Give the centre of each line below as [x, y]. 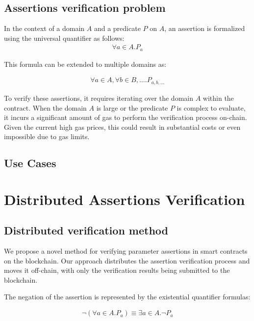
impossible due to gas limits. [47, 136]
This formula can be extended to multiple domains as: [85, 64]
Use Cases [30, 163]
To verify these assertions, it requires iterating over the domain [99, 98]
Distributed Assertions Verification [125, 199]
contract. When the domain [45, 107]
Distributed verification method [86, 230]
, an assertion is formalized [205, 28]
